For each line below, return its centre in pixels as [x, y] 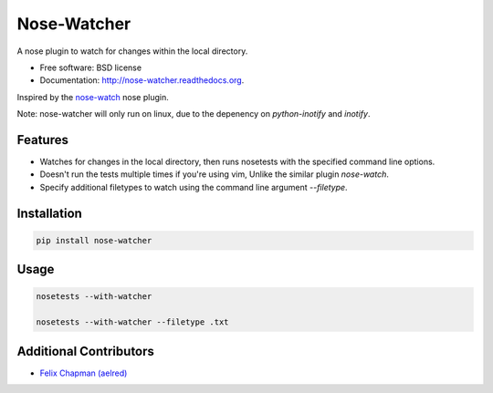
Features [42, 140]
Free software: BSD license [90, 67]
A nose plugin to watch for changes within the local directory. [132, 51]
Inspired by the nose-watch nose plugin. [93, 97]
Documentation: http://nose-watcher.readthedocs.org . [142, 80]
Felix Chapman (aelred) [84, 373]
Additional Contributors [86, 351]
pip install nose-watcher [94, 240]
